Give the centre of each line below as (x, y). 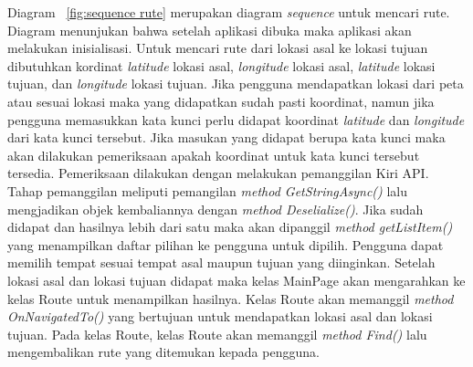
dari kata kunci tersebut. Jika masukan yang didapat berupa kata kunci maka (226, 137)
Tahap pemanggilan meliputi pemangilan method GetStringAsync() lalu (208, 190)
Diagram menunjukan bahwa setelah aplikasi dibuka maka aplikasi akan (210, 30)
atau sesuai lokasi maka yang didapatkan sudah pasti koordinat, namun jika (221, 101)
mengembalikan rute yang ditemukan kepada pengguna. (163, 352)
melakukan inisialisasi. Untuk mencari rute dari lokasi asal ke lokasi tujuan (218, 48)
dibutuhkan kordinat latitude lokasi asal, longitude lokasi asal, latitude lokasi (221, 65)
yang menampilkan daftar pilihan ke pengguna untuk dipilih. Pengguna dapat (226, 244)
